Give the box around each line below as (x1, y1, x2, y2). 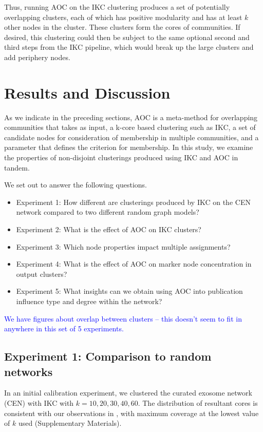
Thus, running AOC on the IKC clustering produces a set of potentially (4, 2, 230, 12)
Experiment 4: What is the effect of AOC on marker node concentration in (16, 258, 252, 269)
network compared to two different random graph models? (16, 206, 199, 217)
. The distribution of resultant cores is (138, 397, 258, 408)
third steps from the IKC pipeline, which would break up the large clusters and (4, 42, 254, 52)
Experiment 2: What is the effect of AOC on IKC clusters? (16, 224, 201, 235)
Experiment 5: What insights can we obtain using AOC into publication (16, 286, 243, 296)
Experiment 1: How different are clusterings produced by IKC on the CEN (16, 196, 251, 207)
